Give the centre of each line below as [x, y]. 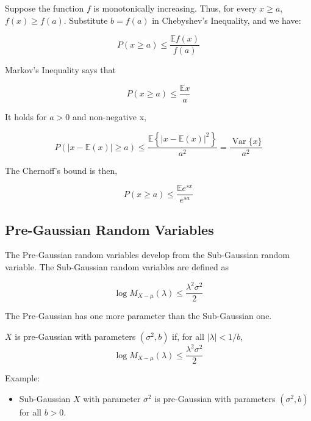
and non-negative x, [109, 116]
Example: [23, 378]
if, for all [188, 336]
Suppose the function [45, 8]
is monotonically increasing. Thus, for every [175, 8]
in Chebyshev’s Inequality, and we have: [227, 20]
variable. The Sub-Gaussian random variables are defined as [117, 267]
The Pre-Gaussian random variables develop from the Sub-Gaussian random [147, 255]
